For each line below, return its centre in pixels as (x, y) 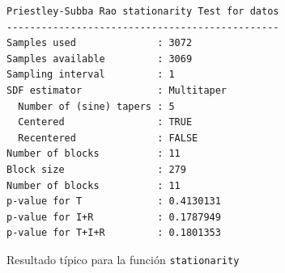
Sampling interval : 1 (91, 75)
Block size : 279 (96, 169)
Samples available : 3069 (100, 59)
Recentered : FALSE (108, 138)
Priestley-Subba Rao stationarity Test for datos (143, 11)
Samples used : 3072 (100, 43)
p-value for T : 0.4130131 (114, 202)
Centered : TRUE (105, 122)
